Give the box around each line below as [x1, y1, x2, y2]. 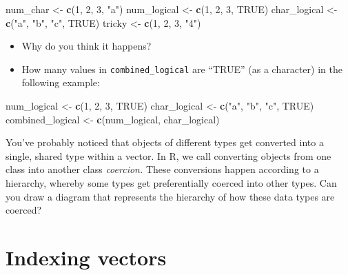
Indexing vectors [6, 243, 167, 271]
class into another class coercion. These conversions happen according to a [6, 162, 319, 176]
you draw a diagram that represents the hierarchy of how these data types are [6, 189, 335, 203]
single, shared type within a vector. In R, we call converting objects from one [6, 148, 331, 163]
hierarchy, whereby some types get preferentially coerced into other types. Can [6, 176, 337, 190]
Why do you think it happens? [21, 39, 152, 53]
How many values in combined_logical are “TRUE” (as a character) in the [21, 61, 342, 76]
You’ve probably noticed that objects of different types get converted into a [6, 135, 324, 150]
